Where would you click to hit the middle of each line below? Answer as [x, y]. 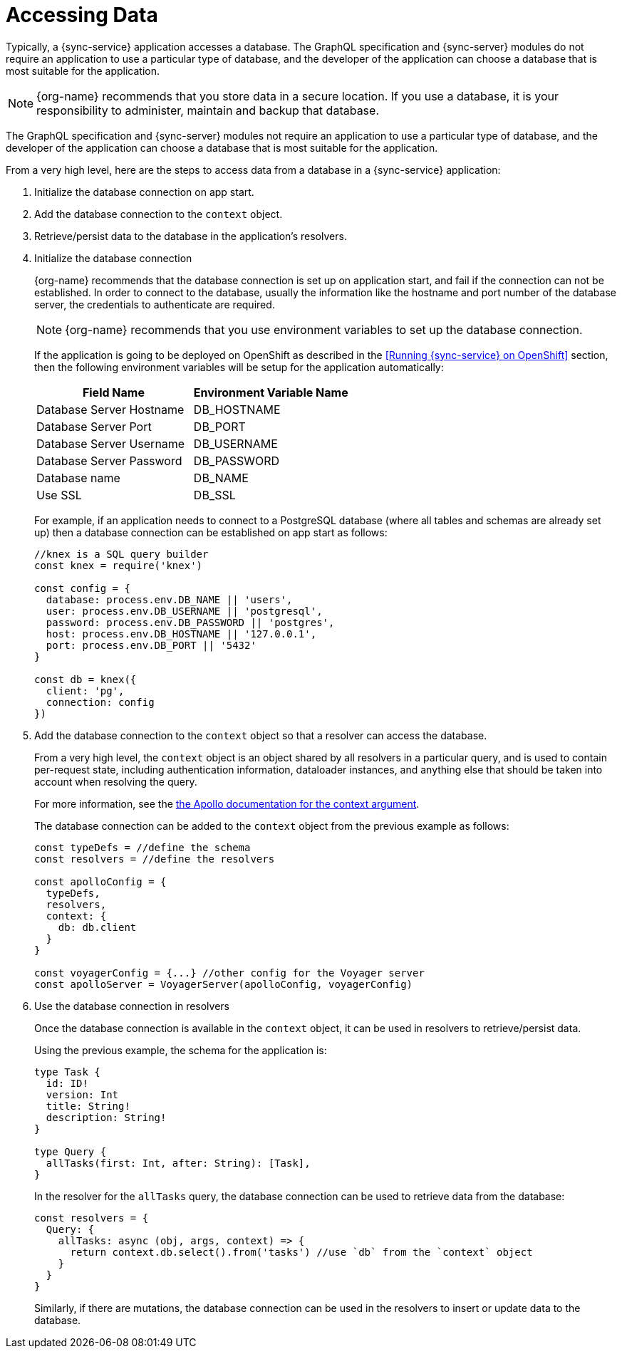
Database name [78, 478]
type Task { [67, 1072]
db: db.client [97, 927]
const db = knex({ [85, 679]
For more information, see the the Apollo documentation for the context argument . [227, 803]
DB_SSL [214, 495]
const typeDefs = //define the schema [142, 847]
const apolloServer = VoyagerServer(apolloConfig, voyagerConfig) [224, 984]
